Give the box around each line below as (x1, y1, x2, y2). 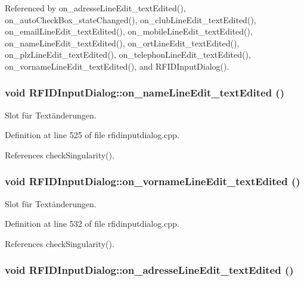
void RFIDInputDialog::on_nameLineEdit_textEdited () (5, 85, 284, 100)
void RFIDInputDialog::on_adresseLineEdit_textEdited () (5, 263, 294, 277)
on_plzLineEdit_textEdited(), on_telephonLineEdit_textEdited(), (5, 48, 251, 61)
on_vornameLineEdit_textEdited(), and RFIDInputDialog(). (5, 60, 229, 72)
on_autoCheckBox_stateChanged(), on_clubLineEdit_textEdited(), (5, 13, 256, 26)
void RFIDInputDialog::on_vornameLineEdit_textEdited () (5, 174, 300, 189)
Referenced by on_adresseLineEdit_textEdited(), (5, 2, 186, 14)
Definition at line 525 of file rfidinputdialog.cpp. (5, 129, 179, 141)
